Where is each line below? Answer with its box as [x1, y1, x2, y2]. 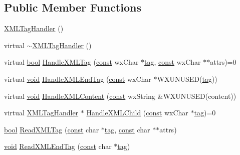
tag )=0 [194, 107, 216, 118]
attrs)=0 [210, 57, 236, 67]
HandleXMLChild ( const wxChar [86, 107, 188, 118]
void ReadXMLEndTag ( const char [4, 141, 112, 151]
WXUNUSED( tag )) [157, 73, 217, 84]
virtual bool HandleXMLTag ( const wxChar [4, 57, 139, 67]
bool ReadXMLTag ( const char [4, 124, 99, 134]
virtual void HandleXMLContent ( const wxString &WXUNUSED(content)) [4, 90, 236, 101]
